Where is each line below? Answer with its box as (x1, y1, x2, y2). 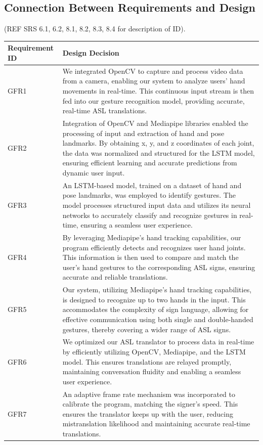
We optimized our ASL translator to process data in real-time (62, 336, 254, 347)
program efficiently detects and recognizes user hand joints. (62, 242, 246, 252)
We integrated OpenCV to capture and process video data (62, 65, 243, 76)
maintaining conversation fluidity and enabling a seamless (62, 366, 241, 377)
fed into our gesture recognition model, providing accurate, (62, 95, 245, 106)
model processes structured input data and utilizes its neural (62, 199, 251, 210)
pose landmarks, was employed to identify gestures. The (62, 190, 236, 200)
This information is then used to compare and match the (62, 252, 239, 262)
